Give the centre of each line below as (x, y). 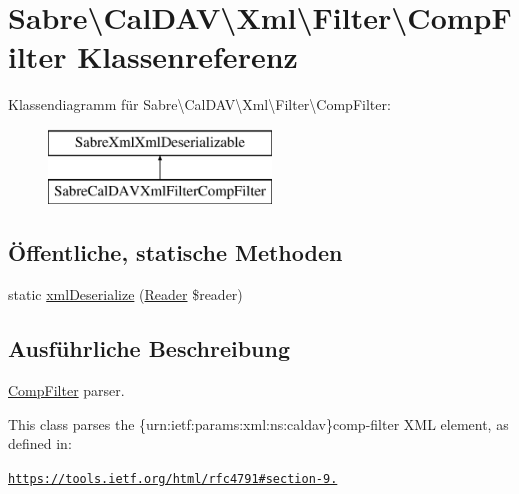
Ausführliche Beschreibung (149, 348)
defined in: (40, 443)
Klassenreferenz (187, 56)
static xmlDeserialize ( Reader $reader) (125, 294)
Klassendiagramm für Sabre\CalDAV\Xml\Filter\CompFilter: (199, 104)
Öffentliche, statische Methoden (175, 252)
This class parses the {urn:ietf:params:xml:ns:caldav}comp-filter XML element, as (258, 423)
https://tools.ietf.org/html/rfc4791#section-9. (173, 478)
